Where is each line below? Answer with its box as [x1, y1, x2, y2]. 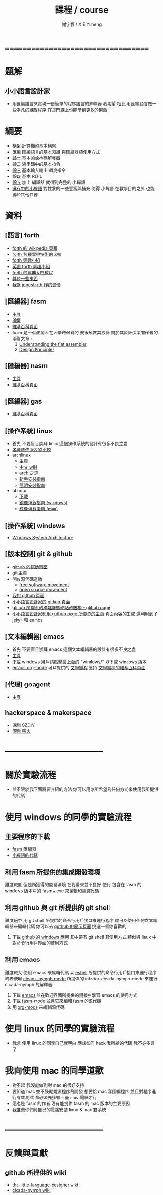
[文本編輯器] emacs [5, 632, 64, 641]
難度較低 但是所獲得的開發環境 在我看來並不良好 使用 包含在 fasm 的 [5, 882, 142, 888]
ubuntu [12, 488, 27, 494]
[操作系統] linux [5, 427, 53, 435]
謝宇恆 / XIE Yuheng [61, 21, 102, 27]
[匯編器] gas [5, 397, 42, 405]
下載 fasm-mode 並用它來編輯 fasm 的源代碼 [12, 998, 102, 1004]
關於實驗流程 [5, 769, 57, 781]
